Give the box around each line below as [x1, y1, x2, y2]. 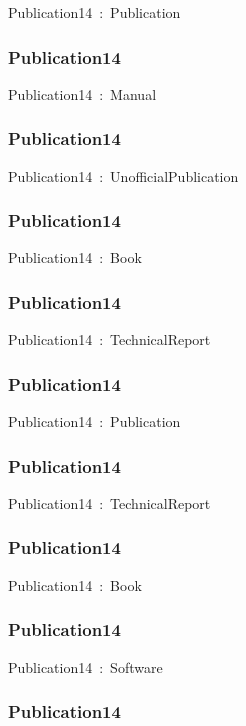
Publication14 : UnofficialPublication [8, 165, 239, 186]
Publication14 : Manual [8, 83, 157, 104]
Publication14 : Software [8, 656, 163, 677]
